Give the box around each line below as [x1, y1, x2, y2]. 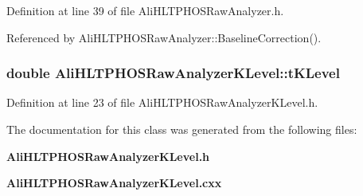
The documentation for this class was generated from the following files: [6, 121, 357, 137]
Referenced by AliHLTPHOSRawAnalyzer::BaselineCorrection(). [6, 29, 322, 45]
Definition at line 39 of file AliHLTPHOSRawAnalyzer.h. [6, 2, 284, 18]
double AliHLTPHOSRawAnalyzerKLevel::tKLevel [6, 63, 340, 83]
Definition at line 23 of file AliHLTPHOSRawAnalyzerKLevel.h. [6, 94, 318, 111]
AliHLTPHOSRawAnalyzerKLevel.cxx [6, 174, 222, 191]
